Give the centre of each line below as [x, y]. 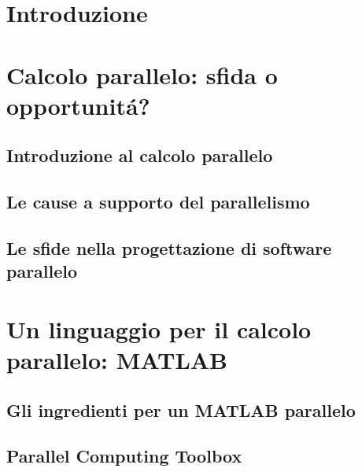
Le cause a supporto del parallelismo [158, 202]
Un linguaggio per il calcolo [159, 328]
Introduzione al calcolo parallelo [140, 155]
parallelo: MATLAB [117, 360]
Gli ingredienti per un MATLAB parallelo [181, 409]
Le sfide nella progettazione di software [169, 247]
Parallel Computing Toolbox [124, 456]
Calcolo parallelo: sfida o [142, 74]
